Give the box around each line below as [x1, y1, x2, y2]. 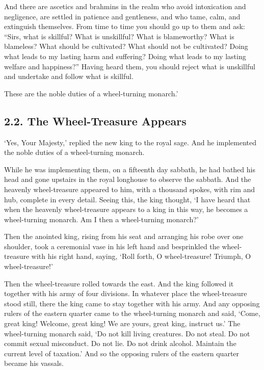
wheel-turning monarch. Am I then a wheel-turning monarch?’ [4, 214, 199, 224]
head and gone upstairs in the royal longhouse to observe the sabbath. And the [4, 174, 251, 184]
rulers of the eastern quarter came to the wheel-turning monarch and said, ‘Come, [4, 308, 260, 319]
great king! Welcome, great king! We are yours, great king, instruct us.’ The [4, 318, 241, 329]
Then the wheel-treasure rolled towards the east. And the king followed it [4, 278, 234, 288]
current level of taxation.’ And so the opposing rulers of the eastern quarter [4, 348, 240, 358]
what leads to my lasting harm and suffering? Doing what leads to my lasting [4, 50, 246, 61]
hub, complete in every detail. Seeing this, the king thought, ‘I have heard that [4, 194, 251, 204]
